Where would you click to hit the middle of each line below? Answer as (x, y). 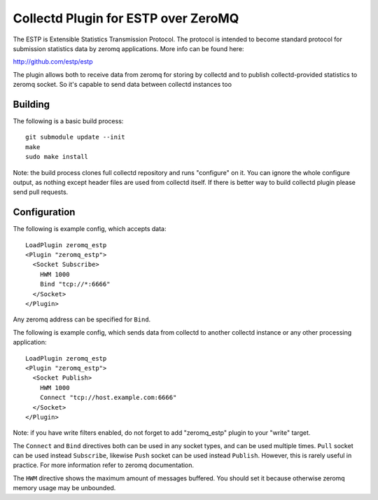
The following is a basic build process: (68, 121)
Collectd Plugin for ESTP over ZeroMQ (126, 18)
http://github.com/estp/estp (53, 62)
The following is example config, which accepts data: (90, 229)
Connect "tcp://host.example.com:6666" (108, 398)
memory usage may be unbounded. (64, 488)
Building (31, 104)
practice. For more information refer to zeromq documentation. (104, 465)
